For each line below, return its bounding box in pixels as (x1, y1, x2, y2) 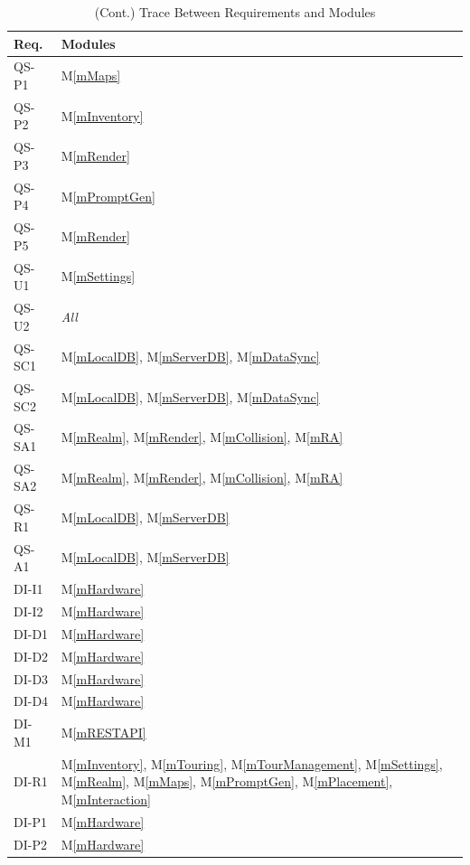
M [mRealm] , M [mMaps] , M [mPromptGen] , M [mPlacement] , (61, 772, 393, 791)
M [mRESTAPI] (61, 722, 146, 741)
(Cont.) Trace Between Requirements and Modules (94, 3, 376, 21)
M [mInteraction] (61, 789, 151, 808)
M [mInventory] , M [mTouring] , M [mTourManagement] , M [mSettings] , (61, 754, 443, 773)
